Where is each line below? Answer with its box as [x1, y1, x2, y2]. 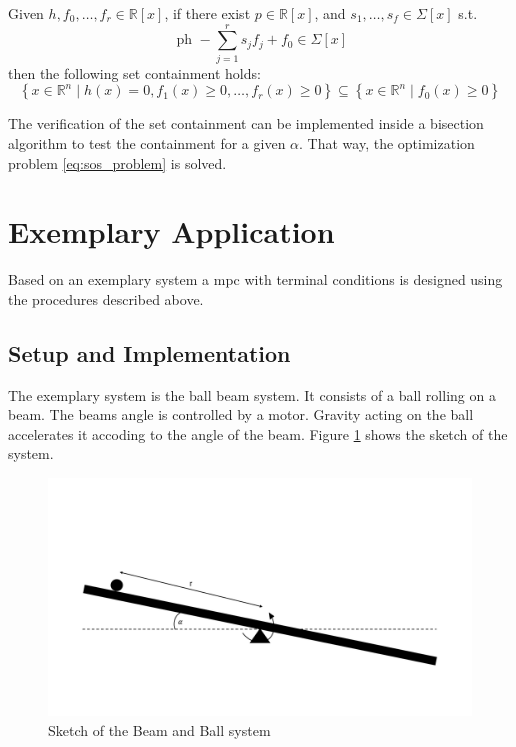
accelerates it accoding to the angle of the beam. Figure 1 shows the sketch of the [8, 423, 508, 444]
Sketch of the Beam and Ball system [48, 720, 271, 741]
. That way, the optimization [299, 132, 475, 153]
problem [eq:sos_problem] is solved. [8, 152, 227, 173]
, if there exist [164, 3, 251, 23]
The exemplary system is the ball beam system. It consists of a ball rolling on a [8, 384, 496, 405]
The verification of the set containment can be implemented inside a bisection [8, 113, 484, 134]
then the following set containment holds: [8, 62, 261, 83]
